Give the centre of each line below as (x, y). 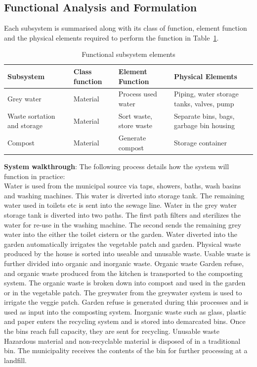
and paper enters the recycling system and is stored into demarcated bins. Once (125, 321)
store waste (135, 125)
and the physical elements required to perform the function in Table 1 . (111, 37)
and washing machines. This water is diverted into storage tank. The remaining (124, 195)
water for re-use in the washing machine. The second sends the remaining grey (123, 224)
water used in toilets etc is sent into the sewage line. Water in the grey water (121, 205)
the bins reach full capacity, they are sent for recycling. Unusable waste (112, 331)
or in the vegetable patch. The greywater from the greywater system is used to (123, 292)
